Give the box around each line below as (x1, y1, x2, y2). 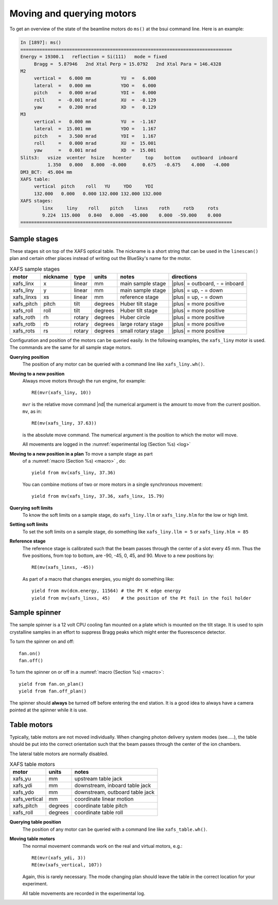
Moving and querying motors (9, 8, 136, 19)
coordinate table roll (74, 809, 123, 816)
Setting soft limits (9, 521, 48, 528)
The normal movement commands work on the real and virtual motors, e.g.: (22, 843, 183, 849)
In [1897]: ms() (20, 39, 62, 45)
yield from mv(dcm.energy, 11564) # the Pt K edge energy (31, 588, 181, 594)
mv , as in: (22, 408, 42, 414)
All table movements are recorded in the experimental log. (22, 890, 145, 896)
